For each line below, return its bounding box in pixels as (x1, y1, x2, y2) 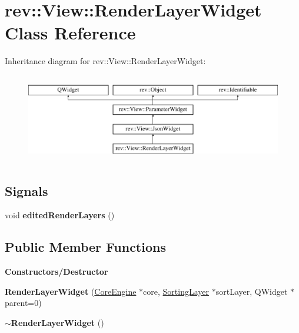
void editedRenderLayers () (5, 209, 115, 221)
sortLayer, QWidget (215, 285, 288, 297)
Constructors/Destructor (5, 265, 108, 278)
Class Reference (5, 21, 136, 45)
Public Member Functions (5, 238, 166, 256)
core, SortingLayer (143, 285, 210, 297)
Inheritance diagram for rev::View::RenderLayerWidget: (5, 55, 206, 67)
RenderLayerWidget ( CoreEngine (5, 285, 137, 297)
